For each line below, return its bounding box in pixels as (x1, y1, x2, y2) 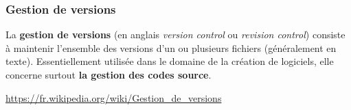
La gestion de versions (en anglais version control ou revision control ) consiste (5, 27, 346, 42)
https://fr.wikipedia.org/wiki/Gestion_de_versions (5, 90, 222, 105)
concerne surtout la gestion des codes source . (5, 68, 212, 81)
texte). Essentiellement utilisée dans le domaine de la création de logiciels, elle (5, 54, 334, 68)
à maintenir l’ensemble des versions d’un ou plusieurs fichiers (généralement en (5, 40, 337, 55)
